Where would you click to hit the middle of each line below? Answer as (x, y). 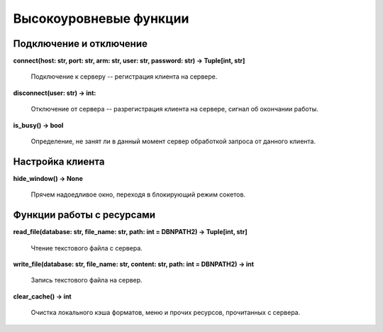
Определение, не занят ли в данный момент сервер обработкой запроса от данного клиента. (173, 141)
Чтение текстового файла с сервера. (87, 248)
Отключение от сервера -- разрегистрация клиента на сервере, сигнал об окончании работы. (174, 109)
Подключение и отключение (81, 44)
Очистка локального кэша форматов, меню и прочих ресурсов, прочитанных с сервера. (166, 313)
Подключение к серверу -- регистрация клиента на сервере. (124, 77)
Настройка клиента (59, 161)
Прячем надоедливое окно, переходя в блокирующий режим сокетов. (138, 194)
